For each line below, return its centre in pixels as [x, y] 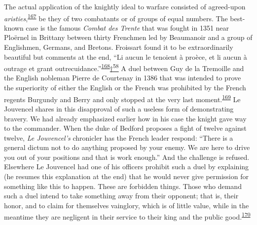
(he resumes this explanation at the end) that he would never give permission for [126, 176]
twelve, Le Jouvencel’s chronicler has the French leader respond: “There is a [119, 137]
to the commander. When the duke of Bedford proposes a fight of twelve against [125, 128]
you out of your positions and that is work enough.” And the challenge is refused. [127, 157]
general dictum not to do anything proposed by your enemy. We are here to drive [127, 147]
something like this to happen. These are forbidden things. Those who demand [123, 186]
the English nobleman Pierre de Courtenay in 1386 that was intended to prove [123, 78]
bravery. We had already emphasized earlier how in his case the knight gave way [125, 118]
